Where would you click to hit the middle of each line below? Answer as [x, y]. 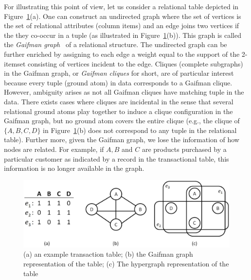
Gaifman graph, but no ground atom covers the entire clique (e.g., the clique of [122, 121]
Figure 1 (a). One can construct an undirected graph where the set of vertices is [123, 16]
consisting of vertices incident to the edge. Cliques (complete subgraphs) [135, 63]
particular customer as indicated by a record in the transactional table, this [117, 158]
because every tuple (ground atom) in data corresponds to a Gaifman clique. [118, 82]
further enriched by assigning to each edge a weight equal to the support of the [122, 54]
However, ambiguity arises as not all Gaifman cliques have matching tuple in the [124, 92]
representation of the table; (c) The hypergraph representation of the [126, 264]
